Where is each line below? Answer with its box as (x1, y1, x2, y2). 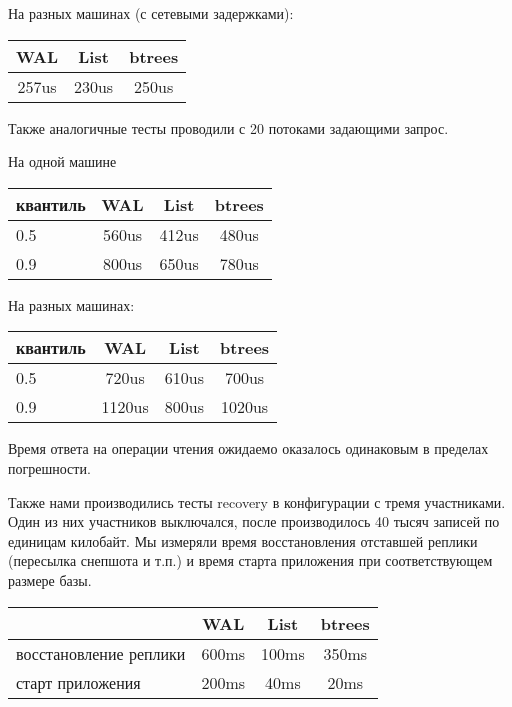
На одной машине (8, 151, 117, 172)
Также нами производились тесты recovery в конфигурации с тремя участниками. (8, 491, 506, 512)
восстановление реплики (16, 641, 186, 665)
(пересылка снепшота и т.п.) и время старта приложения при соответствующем (8, 550, 493, 571)
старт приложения (16, 670, 141, 694)
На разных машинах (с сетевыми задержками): (8, 3, 294, 23)
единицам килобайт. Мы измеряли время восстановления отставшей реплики (8, 530, 478, 551)
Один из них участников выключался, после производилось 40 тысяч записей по (8, 511, 500, 532)
